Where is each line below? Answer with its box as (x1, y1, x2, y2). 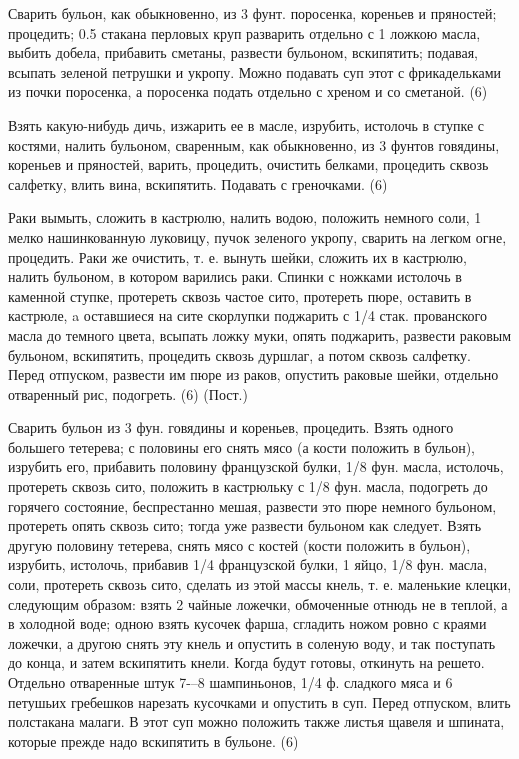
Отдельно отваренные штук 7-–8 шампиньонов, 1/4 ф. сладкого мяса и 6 (8, 672, 453, 692)
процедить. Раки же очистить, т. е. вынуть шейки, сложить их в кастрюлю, (8, 246, 467, 267)
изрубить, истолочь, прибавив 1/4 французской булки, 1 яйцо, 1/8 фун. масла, (8, 554, 488, 575)
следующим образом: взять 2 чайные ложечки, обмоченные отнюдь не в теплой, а (8, 593, 508, 614)
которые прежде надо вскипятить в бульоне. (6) (8, 730, 299, 751)
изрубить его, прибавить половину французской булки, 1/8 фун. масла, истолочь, (8, 456, 504, 477)
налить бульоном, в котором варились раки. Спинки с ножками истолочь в (8, 266, 462, 287)
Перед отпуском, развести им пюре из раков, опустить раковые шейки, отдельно (8, 364, 499, 385)
